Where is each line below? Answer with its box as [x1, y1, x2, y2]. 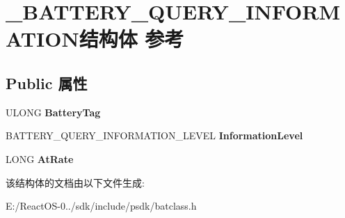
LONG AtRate [6, 151, 74, 166]
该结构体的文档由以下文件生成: [6, 175, 145, 189]
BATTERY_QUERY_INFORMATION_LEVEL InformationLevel [6, 128, 303, 143]
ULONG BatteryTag [6, 104, 101, 119]
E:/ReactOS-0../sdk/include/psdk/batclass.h [6, 198, 197, 213]
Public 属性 [6, 72, 88, 93]
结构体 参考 [79, 24, 184, 53]
